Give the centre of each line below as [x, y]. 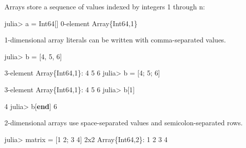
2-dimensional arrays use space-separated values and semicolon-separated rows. [124, 123]
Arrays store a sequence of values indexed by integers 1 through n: [105, 6]
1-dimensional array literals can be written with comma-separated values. [115, 40]
